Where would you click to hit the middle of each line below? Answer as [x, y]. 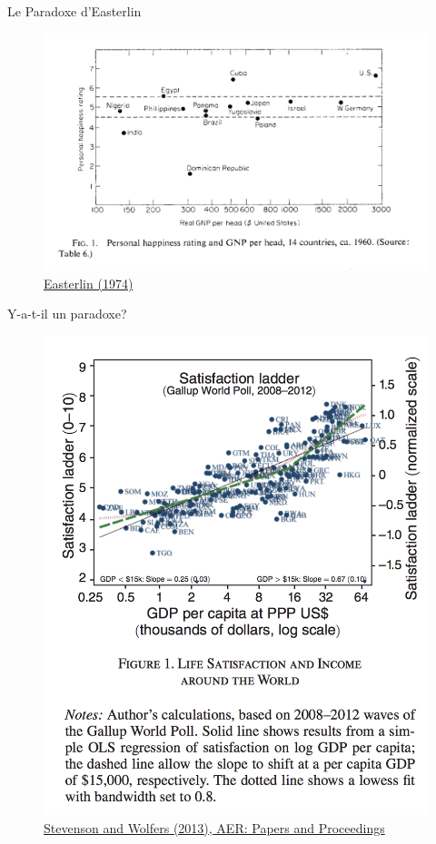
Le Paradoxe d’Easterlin [74, 11]
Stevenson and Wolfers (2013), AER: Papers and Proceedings [214, 827]
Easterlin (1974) [89, 283]
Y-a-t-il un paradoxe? [67, 314]
